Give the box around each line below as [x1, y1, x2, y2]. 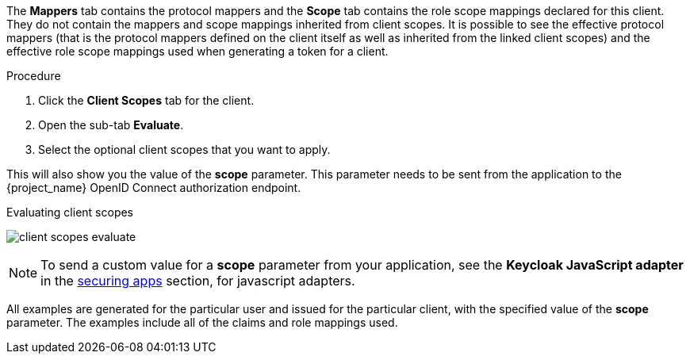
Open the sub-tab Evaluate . [38, 118, 184, 132]
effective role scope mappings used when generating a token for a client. [6, 44, 389, 58]
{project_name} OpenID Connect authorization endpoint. [6, 181, 301, 194]
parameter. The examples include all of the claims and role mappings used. [6, 316, 398, 329]
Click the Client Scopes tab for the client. [38, 94, 255, 107]
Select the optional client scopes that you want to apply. [38, 143, 331, 156]
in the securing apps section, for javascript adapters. [40, 273, 355, 289]
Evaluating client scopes [6, 205, 134, 219]
